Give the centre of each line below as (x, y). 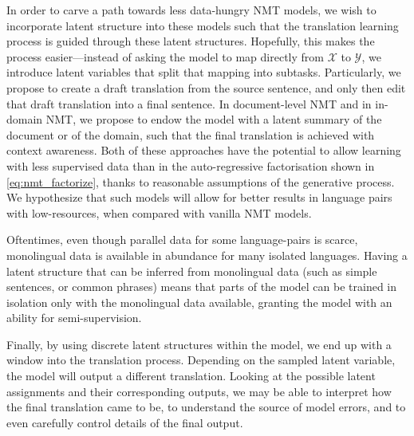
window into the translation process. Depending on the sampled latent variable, (201, 360)
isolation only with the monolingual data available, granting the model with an (199, 302)
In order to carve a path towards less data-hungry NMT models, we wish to (191, 10)
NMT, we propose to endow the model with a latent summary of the (214, 119)
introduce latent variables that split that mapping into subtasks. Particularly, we (204, 72)
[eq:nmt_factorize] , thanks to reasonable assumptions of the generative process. (201, 181)
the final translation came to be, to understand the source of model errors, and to (206, 407)
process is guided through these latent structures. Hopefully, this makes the (191, 41)
